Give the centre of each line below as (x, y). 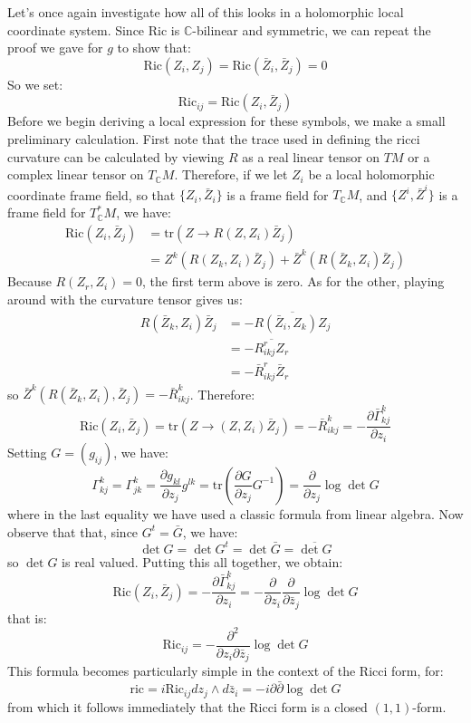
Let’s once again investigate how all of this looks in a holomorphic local (206, 12)
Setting (27, 452)
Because (29, 281)
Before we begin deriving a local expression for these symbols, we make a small (226, 121)
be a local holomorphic (371, 174)
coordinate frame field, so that (91, 194)
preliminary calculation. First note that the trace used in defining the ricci (214, 138)
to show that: (154, 48)
